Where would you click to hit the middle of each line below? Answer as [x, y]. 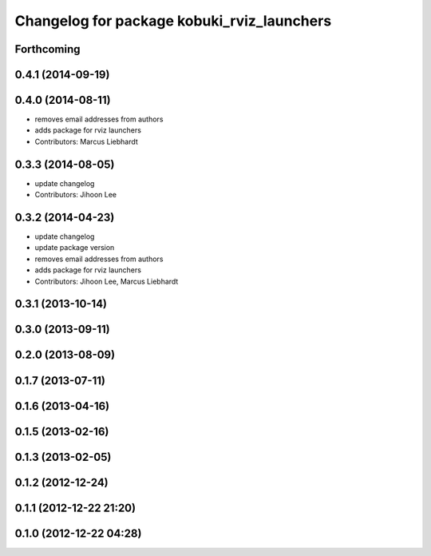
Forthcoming [47, 49]
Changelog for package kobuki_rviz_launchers [173, 21]
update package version [75, 248]
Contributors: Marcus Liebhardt [87, 141]
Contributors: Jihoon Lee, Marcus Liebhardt [107, 281]
